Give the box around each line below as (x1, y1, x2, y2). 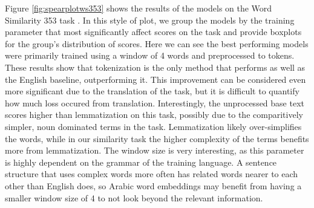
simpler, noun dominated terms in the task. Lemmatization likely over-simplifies (5, 120, 302, 132)
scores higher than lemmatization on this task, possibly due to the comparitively (5, 108, 303, 121)
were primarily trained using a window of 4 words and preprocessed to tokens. (5, 49, 295, 62)
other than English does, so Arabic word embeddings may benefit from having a (5, 179, 302, 192)
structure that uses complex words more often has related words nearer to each (5, 167, 298, 180)
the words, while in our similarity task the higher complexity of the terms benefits (5, 132, 309, 145)
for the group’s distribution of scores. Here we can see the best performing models (5, 37, 309, 50)
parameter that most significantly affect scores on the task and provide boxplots (5, 25, 302, 38)
